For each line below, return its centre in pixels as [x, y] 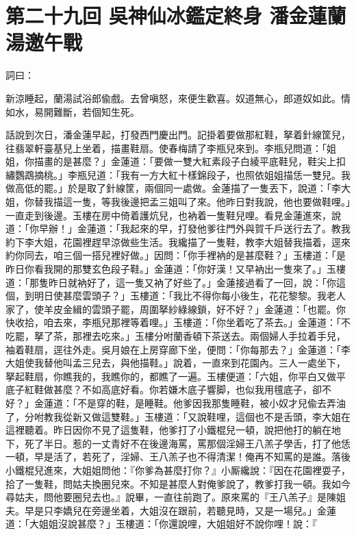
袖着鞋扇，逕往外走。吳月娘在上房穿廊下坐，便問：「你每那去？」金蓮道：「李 [178, 349]
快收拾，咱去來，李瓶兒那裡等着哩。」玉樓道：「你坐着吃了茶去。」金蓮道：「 [173, 322]
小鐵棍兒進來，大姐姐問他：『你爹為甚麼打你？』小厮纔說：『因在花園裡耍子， [178, 470]
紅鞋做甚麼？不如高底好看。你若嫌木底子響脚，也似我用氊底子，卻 [173, 389]
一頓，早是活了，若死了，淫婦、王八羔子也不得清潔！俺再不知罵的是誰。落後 [178, 457]
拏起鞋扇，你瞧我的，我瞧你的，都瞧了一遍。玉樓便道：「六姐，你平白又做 [171, 376]
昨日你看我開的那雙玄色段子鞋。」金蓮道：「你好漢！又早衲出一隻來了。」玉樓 [176, 269]
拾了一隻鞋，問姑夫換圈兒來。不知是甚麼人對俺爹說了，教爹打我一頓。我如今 [178, 483]
